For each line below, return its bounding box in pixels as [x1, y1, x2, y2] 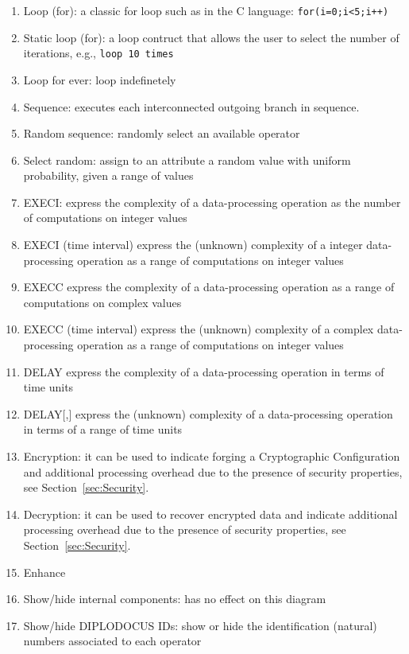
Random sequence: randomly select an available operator [23, 125, 300, 142]
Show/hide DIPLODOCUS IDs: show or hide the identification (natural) [23, 617, 377, 633]
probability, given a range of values [23, 167, 194, 184]
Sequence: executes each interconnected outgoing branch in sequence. [23, 98, 360, 115]
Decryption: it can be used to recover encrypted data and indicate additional [23, 505, 398, 522]
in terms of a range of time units [23, 421, 183, 438]
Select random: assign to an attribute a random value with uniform [23, 151, 351, 168]
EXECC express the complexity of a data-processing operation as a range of [23, 278, 395, 295]
